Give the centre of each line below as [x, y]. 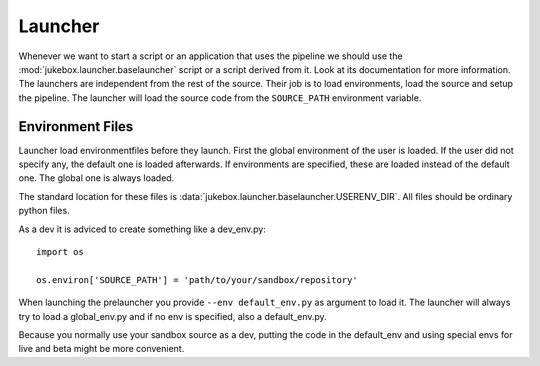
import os [60, 251]
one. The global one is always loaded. [96, 178]
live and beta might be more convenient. [101, 349]
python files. [44, 211]
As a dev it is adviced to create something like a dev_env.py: [142, 229]
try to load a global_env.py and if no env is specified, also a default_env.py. [172, 316]
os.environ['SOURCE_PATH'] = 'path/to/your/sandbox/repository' [197, 279]
